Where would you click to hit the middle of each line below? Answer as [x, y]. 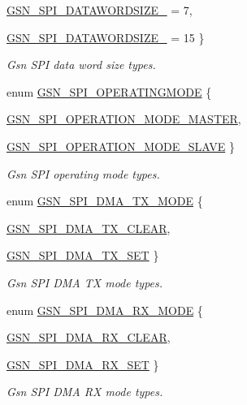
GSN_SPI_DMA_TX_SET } [83, 255]
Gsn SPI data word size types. [81, 65]
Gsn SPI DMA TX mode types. [85, 282]
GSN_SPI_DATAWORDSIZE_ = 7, [100, 10]
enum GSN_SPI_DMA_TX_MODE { [105, 201]
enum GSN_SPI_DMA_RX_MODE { [105, 310]
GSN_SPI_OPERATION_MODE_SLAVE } [121, 146]
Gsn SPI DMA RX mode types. [85, 392]
